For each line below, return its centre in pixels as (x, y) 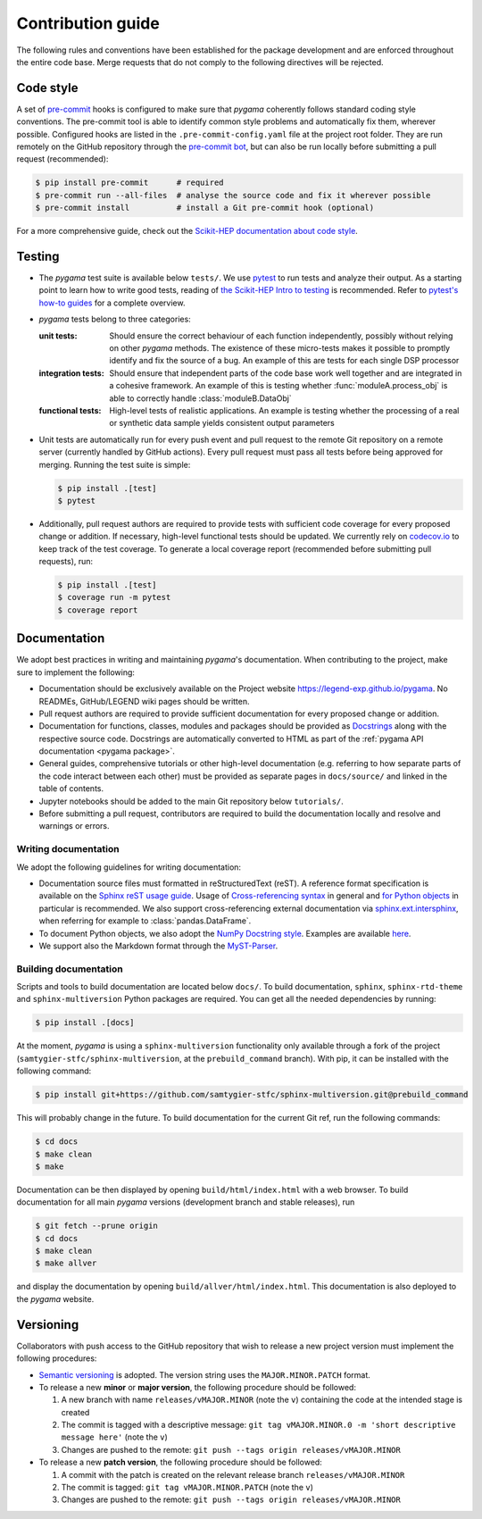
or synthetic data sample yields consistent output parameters (222, 423)
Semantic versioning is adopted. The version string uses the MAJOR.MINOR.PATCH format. (204, 1374)
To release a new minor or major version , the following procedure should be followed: (198, 1387)
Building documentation (70, 969)
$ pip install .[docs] (85, 1023)
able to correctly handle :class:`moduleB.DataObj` (200, 398)
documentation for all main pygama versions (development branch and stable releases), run (186, 1202)
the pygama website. (55, 1298)
